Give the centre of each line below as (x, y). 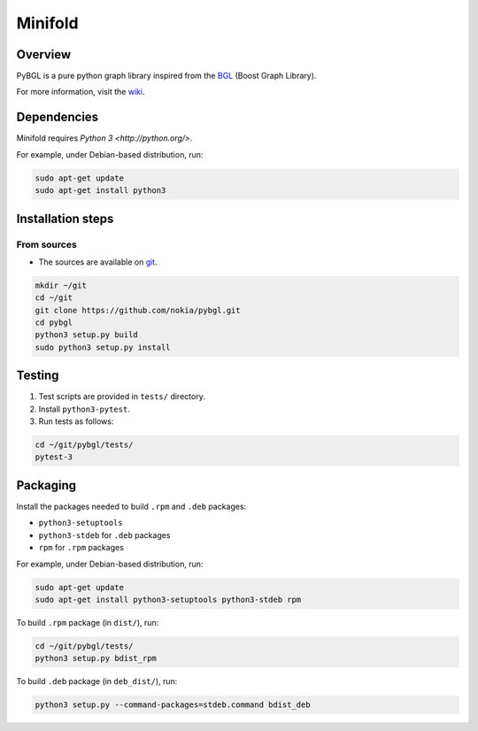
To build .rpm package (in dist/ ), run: (88, 622)
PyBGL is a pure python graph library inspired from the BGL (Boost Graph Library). (166, 76)
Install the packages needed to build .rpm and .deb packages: (131, 506)
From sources (46, 244)
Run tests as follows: (76, 421)
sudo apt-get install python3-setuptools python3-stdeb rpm (168, 599)
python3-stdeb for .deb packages (104, 535)
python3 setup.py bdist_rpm (96, 658)
